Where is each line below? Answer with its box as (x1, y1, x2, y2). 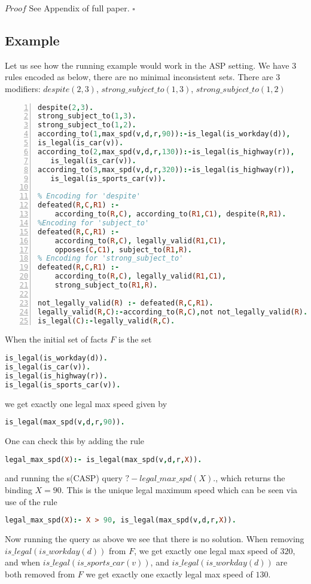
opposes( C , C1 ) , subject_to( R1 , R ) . (54, 245, 192, 254)
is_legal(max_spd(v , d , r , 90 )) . (5, 418, 125, 427)
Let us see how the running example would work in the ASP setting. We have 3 (5, 59, 297, 71)
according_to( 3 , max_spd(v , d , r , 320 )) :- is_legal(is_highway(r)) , (38, 165, 295, 174)
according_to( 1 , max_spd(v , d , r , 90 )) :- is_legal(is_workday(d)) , (38, 130, 291, 139)
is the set (118, 333, 152, 345)
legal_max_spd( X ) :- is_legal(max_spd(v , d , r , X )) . (5, 455, 202, 464)
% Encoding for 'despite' (38, 192, 141, 201)
